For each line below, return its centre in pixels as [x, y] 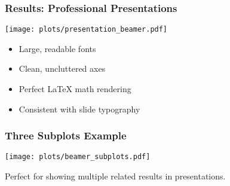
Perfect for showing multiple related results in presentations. [115, 176]
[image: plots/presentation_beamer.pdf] [86, 30]
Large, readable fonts [57, 48]
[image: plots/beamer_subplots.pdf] [78, 157]
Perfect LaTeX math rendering [75, 89]
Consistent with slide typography [79, 109]
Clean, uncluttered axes [62, 68]
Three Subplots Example [66, 135]
